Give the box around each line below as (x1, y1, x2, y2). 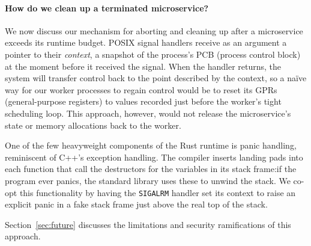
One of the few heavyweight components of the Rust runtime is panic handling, (5, 139, 297, 152)
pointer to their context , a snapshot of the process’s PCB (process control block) (5, 48, 301, 60)
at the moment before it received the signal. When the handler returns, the (5, 60, 282, 72)
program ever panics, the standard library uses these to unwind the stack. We (5, 174, 291, 186)
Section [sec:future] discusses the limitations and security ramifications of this (5, 218, 291, 230)
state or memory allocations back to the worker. (5, 118, 181, 131)
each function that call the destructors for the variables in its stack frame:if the (5, 162, 297, 175)
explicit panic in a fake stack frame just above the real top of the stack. (5, 198, 268, 211)
